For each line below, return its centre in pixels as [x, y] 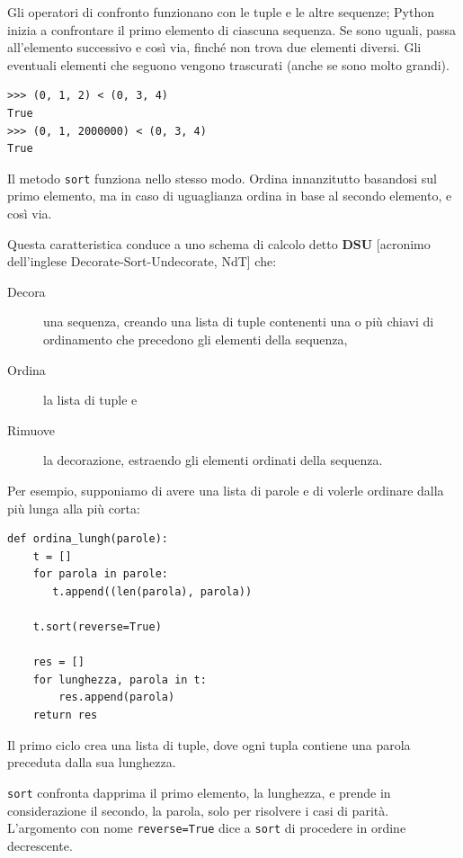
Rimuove [31, 429]
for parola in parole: [100, 574]
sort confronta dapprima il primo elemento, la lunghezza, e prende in [199, 792]
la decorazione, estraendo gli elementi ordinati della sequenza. [213, 460]
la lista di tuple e [90, 400]
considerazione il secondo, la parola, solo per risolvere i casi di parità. [198, 810]
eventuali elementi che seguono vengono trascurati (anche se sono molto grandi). [228, 64]
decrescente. [40, 845]
